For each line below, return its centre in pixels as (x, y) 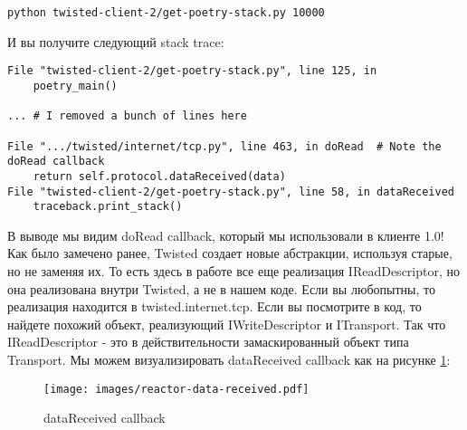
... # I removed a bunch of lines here (127, 116)
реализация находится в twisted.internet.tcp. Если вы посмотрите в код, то (214, 306)
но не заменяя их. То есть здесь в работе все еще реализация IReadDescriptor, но (233, 271)
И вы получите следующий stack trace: (116, 41)
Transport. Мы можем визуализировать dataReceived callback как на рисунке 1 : (229, 359)
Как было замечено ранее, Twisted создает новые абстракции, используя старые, (230, 253)
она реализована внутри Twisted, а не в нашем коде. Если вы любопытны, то (221, 288)
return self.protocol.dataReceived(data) (159, 176)
